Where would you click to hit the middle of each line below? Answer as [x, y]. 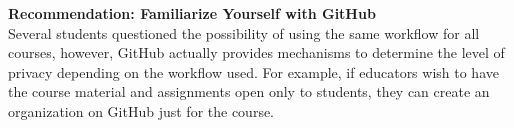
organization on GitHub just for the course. [141, 110]
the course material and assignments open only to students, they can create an [249, 91]
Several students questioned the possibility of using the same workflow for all [244, 32]
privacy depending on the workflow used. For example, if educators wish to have [253, 71]
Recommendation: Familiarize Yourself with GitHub [192, 13]
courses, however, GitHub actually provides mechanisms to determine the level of [256, 52]
